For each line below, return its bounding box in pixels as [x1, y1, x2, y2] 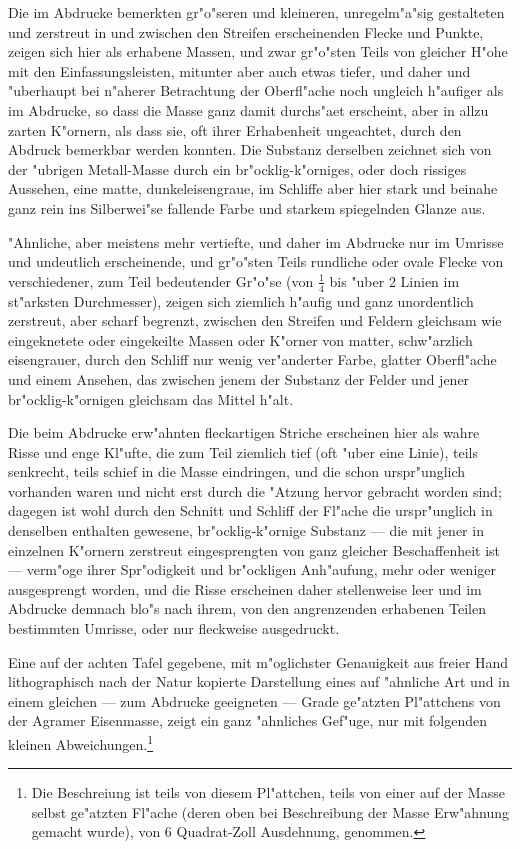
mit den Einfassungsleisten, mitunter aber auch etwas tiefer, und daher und [8, 60, 471, 81]
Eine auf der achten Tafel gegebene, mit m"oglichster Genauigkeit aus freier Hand [8, 651, 509, 672]
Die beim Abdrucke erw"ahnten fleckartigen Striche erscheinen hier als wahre [8, 422, 480, 443]
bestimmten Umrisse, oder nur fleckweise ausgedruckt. [8, 618, 340, 639]
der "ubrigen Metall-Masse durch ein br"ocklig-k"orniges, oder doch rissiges [8, 158, 467, 179]
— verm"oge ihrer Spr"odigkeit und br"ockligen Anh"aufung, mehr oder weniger [8, 559, 496, 580]
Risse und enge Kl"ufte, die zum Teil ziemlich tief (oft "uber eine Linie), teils [8, 441, 478, 462]
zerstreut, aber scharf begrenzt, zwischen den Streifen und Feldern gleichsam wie [8, 310, 502, 331]
